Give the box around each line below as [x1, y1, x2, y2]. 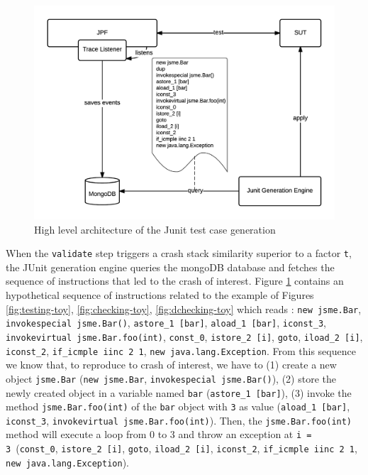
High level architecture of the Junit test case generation [34, 222, 276, 236]
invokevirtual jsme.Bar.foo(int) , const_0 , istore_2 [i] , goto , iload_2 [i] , [6, 329, 363, 344]
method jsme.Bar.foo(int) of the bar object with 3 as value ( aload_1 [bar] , [6, 399, 350, 414]
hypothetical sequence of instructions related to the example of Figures [6, 288, 314, 302]
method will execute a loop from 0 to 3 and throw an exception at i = [6, 427, 312, 442]
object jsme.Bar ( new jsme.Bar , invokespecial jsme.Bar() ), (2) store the [6, 371, 336, 386]
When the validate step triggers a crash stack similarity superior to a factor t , [6, 246, 352, 261]
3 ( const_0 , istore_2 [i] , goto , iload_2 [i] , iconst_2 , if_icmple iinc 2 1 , [6, 441, 357, 456]
